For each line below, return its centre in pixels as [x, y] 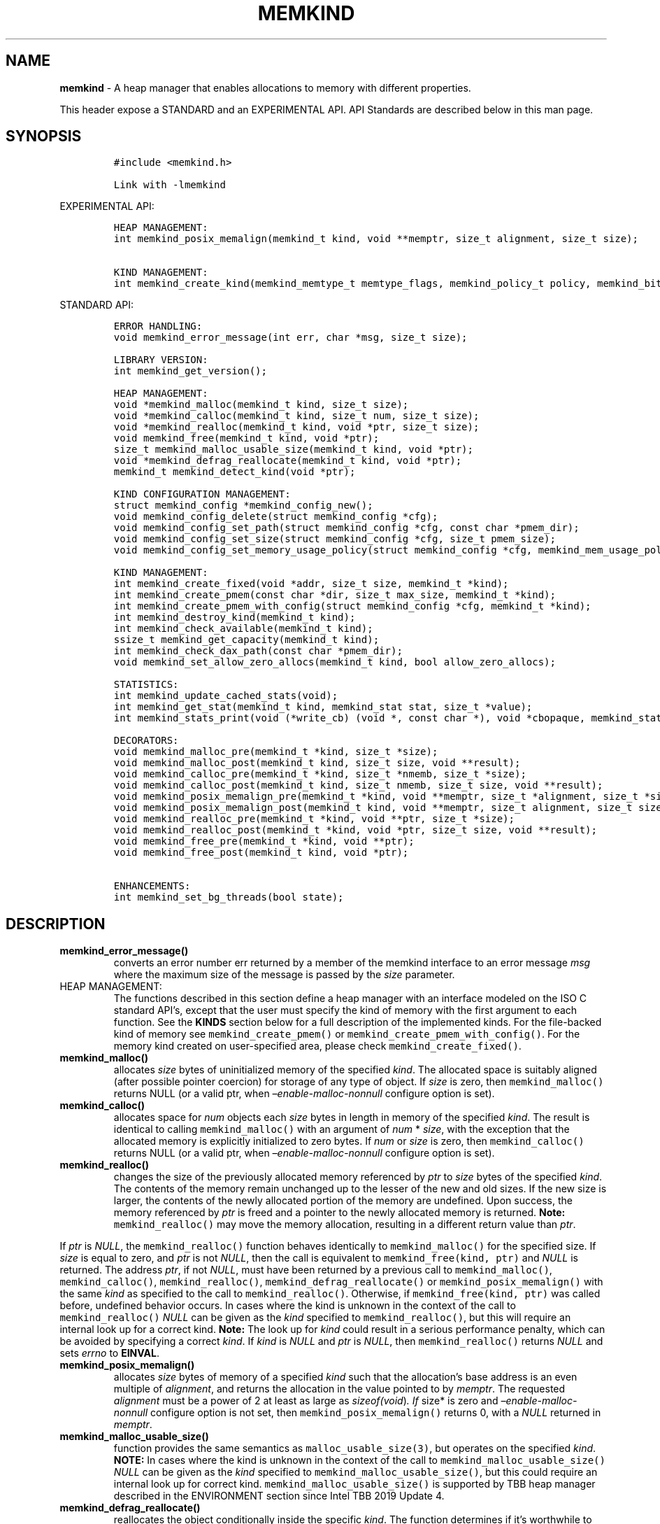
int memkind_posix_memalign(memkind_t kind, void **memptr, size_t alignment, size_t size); [376, 239]
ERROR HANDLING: [158, 326]
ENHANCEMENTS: [152, 886]
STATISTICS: [146, 685]
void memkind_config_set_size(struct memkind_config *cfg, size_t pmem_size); [335, 539]
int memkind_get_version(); [190, 371]
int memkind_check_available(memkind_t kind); [243, 629]
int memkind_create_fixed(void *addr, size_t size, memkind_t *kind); [311, 584]
